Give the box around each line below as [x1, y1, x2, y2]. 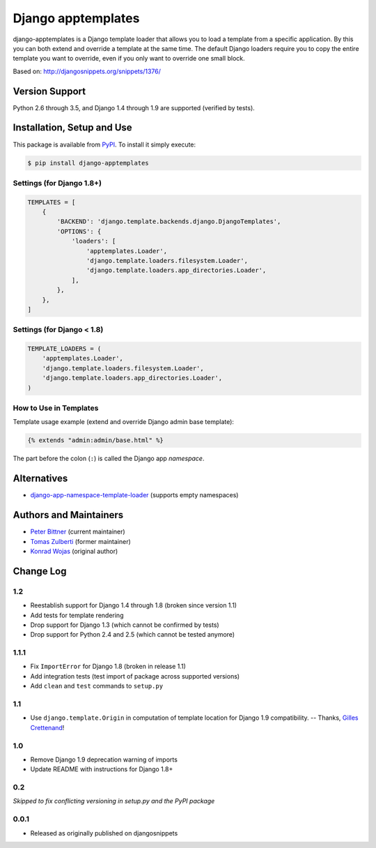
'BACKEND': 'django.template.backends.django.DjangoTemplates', [56, 218, 281, 226]
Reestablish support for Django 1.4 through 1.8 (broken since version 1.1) [30, 601, 237, 609]
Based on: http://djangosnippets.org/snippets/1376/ [13, 67, 162, 75]
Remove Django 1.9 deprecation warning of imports [30, 755, 178, 764]
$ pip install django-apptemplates [27, 159, 149, 167]
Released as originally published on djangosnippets [30, 828, 178, 837]
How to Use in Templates [13, 403, 99, 413]
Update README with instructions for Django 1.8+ [30, 765, 173, 773]
